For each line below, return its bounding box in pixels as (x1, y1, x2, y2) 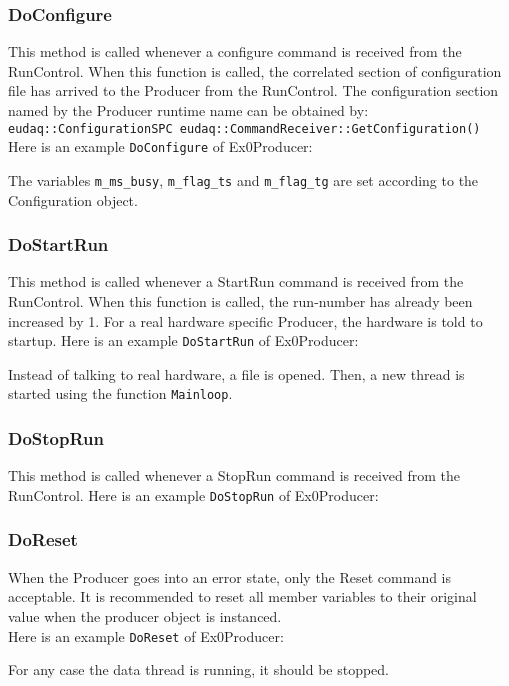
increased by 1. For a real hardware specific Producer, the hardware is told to (8, 310, 483, 331)
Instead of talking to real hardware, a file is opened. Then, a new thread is (8, 363, 465, 384)
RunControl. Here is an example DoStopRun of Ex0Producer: (8, 484, 379, 505)
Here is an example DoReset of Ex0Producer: (8, 625, 284, 646)
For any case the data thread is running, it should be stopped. (8, 659, 389, 680)
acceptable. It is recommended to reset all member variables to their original (8, 586, 477, 607)
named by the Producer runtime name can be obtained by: (8, 100, 369, 120)
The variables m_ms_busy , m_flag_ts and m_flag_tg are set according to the (8, 169, 479, 190)
